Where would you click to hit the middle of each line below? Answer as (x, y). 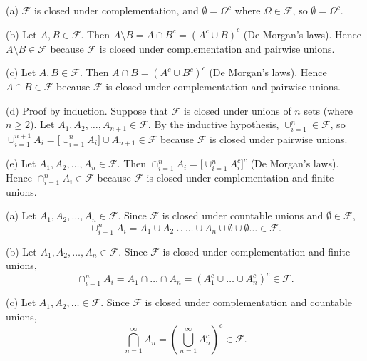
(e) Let (21, 163)
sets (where (329, 110)
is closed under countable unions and (243, 215)
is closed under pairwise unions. (279, 138)
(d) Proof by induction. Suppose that (87, 110)
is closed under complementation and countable (248, 302)
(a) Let (21, 215)
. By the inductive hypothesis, (213, 124)
